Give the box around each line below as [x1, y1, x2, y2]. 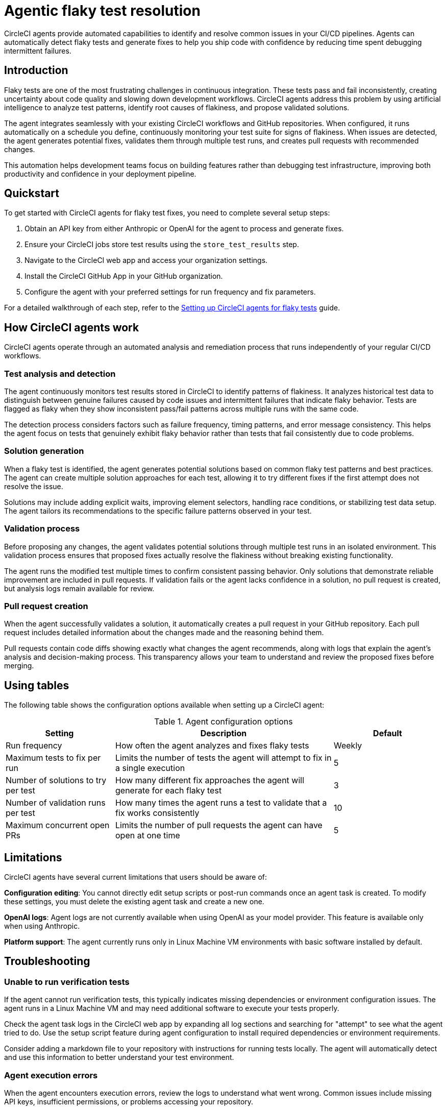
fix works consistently [115, 808, 200, 818]
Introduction [4, 64, 68, 77]
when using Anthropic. [4, 921, 80, 930]
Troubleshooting [4, 955, 90, 968]
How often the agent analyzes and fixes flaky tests [115, 740, 309, 751]
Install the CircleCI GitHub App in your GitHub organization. [24, 272, 223, 281]
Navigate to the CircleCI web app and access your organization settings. [24, 256, 268, 265]
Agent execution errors [4, 1070, 98, 1080]
